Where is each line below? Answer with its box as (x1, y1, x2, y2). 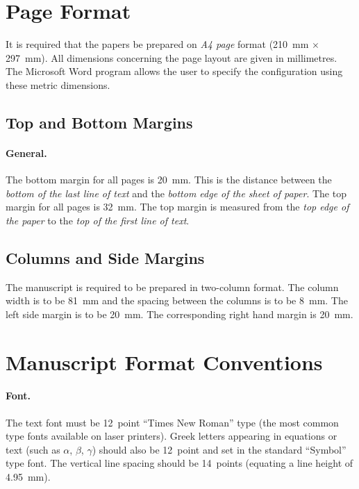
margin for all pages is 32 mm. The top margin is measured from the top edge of (6, 199, 349, 214)
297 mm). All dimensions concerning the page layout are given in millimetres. (6, 50, 337, 65)
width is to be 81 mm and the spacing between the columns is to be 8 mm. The (6, 293, 348, 308)
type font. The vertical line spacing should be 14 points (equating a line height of (6, 456, 353, 470)
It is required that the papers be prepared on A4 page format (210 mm (6, 37, 309, 51)
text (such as (6, 442, 60, 456)
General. (6, 145, 47, 160)
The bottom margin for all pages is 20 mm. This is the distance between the (6, 172, 332, 187)
